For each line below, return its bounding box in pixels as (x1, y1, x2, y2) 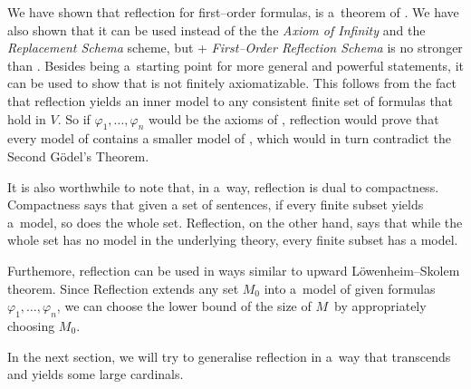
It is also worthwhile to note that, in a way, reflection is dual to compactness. (7, 177, 439, 196)
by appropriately (334, 297, 427, 316)
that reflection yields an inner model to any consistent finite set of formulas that (7, 91, 454, 110)
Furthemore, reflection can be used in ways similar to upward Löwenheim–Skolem (7, 260, 460, 279)
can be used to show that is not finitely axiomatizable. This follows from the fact (7, 73, 457, 92)
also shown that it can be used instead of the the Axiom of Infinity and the (7, 20, 426, 39)
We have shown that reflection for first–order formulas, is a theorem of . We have (7, 3, 459, 21)
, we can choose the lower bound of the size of (56, 297, 312, 316)
